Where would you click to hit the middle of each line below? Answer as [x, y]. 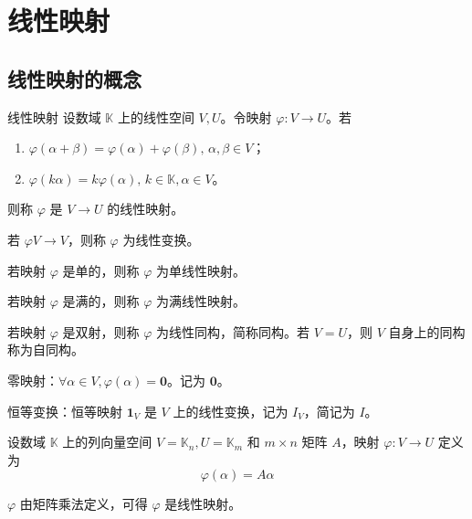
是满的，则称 [101, 301]
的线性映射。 [146, 209]
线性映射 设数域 [54, 117]
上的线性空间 [156, 117]
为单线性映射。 [200, 270]
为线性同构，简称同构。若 [232, 331]
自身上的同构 [427, 331]
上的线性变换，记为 [231, 411]
